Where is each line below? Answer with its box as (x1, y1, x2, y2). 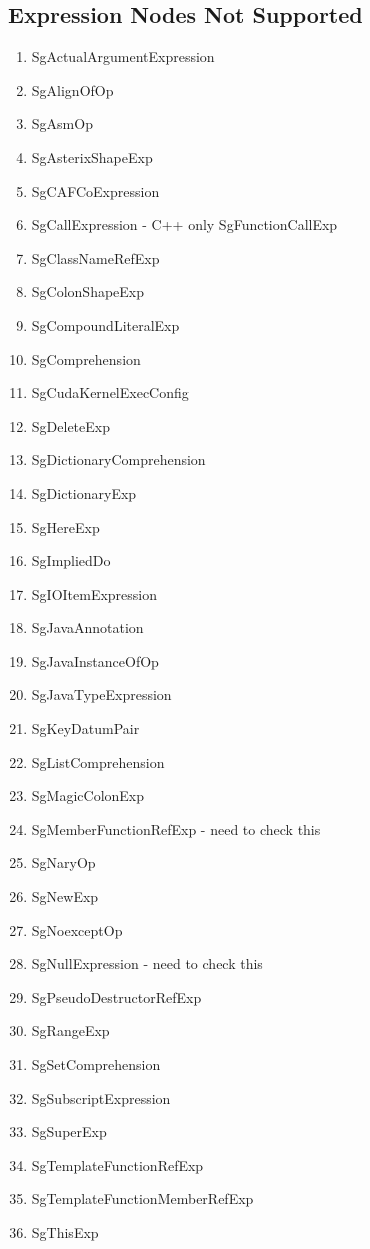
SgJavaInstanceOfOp (31, 650, 159, 671)
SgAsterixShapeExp (31, 146, 153, 167)
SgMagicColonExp (31, 785, 145, 806)
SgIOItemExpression (31, 583, 158, 604)
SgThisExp (31, 1221, 99, 1242)
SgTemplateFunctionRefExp (31, 1154, 204, 1175)
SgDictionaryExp (31, 482, 137, 503)
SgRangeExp (31, 1020, 110, 1041)
